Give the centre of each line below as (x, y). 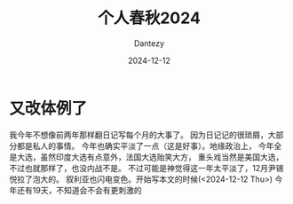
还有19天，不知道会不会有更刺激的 (79, 190)
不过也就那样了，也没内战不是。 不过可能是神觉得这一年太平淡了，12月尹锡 (146, 168)
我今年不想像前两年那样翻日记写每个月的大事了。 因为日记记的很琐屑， (139, 135)
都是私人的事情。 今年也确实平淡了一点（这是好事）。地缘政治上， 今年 (145, 145)
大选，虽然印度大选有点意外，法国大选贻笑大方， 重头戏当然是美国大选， (150, 157)
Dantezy (149, 43)
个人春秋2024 (149, 18)
